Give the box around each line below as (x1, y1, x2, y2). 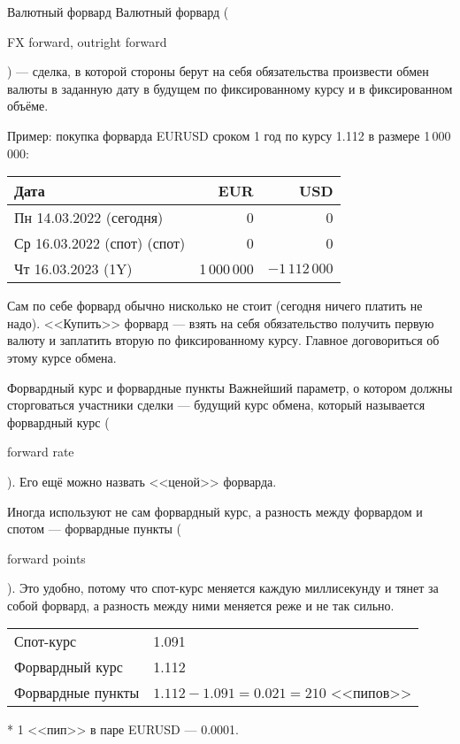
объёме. (7, 96, 49, 115)
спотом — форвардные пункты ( (7, 519, 182, 538)
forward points (7, 548, 86, 567)
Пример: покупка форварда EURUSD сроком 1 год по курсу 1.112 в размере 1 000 (7, 126, 451, 144)
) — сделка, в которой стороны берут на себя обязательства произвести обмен (7, 62, 429, 81)
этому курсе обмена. (7, 348, 117, 366)
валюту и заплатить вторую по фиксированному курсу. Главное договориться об (7, 331, 440, 349)
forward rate (7, 442, 74, 461)
